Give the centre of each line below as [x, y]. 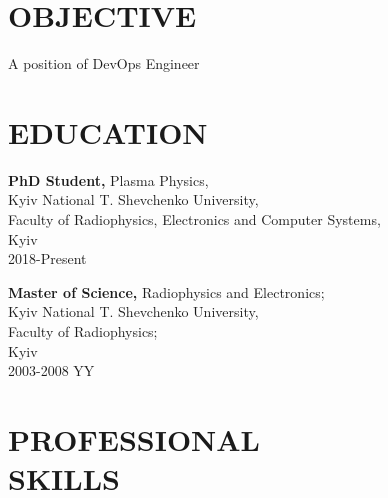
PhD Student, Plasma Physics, [108, 179]
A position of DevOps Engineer [104, 63]
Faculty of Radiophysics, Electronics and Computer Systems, [194, 219]
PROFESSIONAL [134, 438]
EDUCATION [108, 131]
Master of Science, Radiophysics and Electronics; [166, 291]
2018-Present [47, 258]
